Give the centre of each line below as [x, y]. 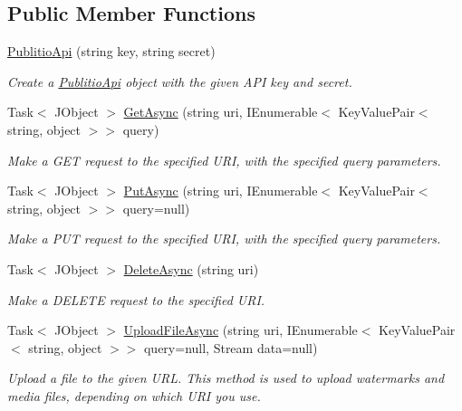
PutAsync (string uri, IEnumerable [221, 191]
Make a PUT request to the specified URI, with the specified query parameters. [224, 239]
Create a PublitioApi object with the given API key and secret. [180, 81]
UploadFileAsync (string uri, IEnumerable [241, 330]
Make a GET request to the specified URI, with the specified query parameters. [224, 160]
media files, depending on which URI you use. [134, 395]
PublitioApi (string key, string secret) [111, 51]
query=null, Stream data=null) [231, 347]
